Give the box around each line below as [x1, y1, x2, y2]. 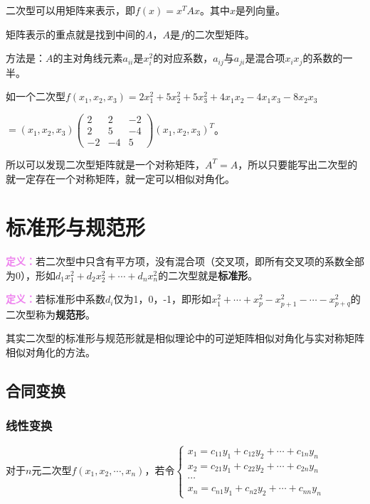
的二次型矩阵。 [184, 26, 255, 41]
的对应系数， [153, 50, 213, 65]
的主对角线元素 [53, 50, 123, 65]
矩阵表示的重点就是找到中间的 [6, 26, 145, 41]
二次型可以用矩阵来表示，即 [6, 3, 135, 17]
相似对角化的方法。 [6, 344, 95, 359]
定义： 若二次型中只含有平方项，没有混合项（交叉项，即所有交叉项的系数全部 [6, 254, 364, 269]
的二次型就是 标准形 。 [158, 267, 258, 282]
